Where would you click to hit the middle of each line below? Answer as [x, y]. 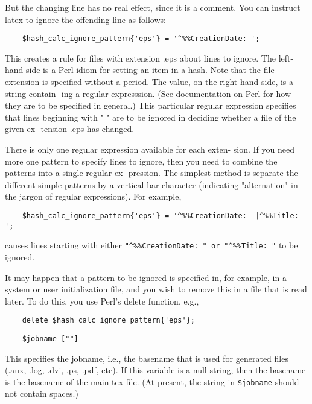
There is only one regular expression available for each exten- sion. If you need [150, 149]
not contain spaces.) [42, 393]
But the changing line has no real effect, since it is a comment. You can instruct [153, 7]
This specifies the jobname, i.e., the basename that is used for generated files [147, 358]
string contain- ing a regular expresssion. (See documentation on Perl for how [148, 93]
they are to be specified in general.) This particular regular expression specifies [151, 105]
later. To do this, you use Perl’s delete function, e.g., [102, 301]
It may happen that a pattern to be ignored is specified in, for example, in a [146, 277]
